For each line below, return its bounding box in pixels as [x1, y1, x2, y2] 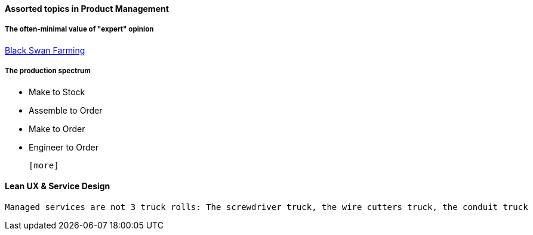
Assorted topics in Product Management [5, 4, 169, 14]
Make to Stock [29, 86, 85, 97]
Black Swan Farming [5, 45, 85, 55]
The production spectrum [5, 67, 91, 76]
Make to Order [29, 123, 85, 134]
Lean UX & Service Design [5, 181, 110, 192]
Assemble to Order [29, 105, 103, 115]
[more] [29, 160, 59, 170]
